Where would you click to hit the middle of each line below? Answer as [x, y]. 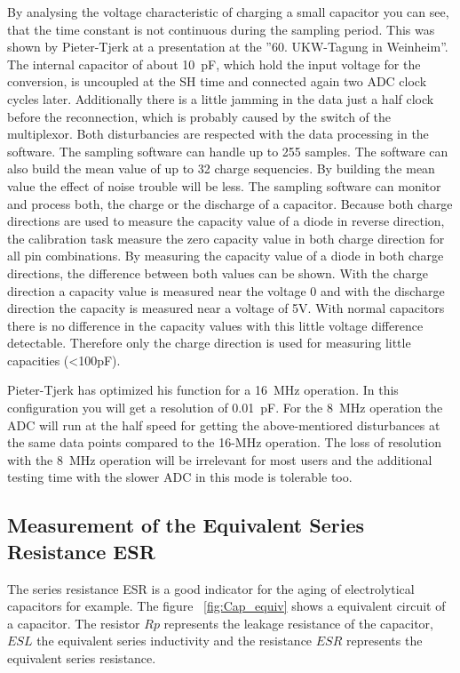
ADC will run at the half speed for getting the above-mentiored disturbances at [224, 425]
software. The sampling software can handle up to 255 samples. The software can [228, 151]
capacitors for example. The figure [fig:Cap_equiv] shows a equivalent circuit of [226, 606]
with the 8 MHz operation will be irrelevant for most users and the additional [220, 459]
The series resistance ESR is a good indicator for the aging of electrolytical [211, 588]
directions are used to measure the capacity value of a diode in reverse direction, [226, 221]
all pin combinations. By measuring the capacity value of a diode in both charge [226, 256]
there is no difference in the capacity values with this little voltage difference [215, 325]
